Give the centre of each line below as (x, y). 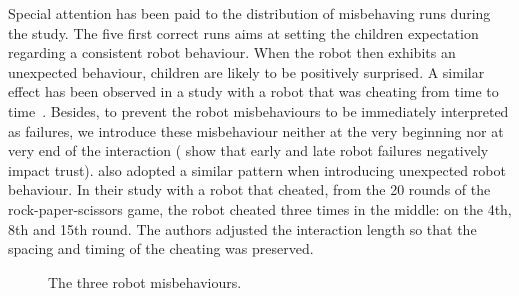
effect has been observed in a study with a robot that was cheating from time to (253, 91)
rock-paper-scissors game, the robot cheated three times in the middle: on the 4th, (260, 208)
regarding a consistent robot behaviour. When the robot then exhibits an (232, 52)
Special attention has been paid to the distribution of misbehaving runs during (249, 13)
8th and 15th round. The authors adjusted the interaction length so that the (242, 228)
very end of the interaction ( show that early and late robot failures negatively (248, 150)
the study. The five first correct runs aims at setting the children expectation (243, 32)
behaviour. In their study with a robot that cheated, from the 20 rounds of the (249, 189)
